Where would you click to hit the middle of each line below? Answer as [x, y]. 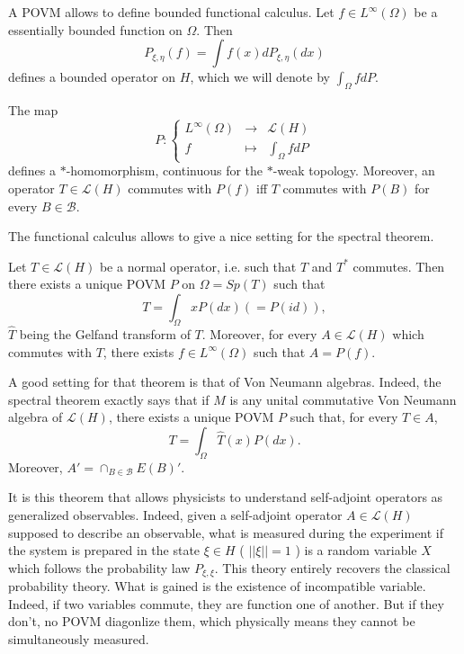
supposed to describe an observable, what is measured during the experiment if [226, 532]
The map [33, 109]
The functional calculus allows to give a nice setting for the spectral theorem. [221, 236]
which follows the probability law [99, 567]
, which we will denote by [260, 77]
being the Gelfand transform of [105, 334]
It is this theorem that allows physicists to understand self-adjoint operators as [226, 497]
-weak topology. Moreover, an [354, 170]
